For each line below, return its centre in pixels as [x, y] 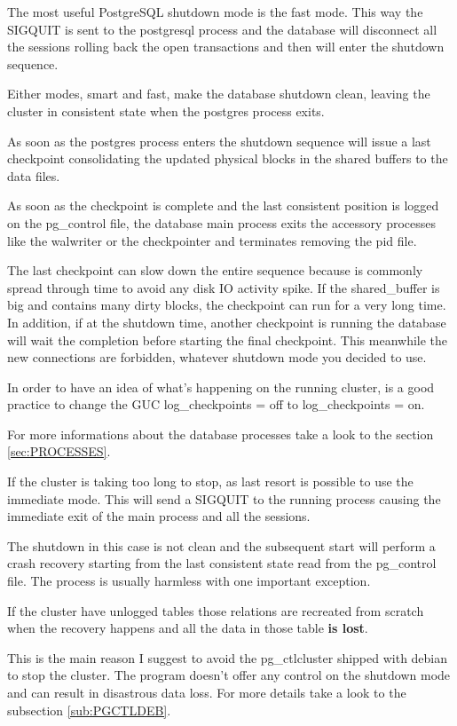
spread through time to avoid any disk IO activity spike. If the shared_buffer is [224, 287]
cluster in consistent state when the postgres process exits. [166, 110]
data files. [34, 175]
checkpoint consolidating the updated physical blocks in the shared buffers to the [228, 158]
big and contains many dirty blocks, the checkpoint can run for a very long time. [227, 305]
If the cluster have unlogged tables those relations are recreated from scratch [216, 610]
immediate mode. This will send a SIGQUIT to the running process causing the [224, 498]
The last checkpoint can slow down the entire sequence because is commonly [215, 270]
